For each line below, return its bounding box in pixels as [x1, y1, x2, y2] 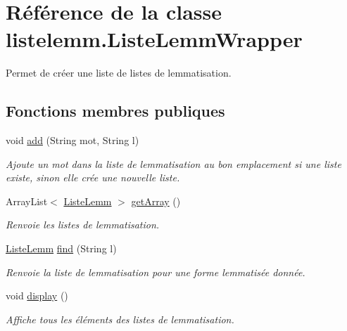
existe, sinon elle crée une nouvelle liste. [6, 170, 180, 185]
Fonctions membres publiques [6, 100, 225, 122]
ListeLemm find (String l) [6, 241, 117, 256]
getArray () [131, 193, 181, 208]
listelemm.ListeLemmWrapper [6, 25, 303, 53]
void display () [6, 288, 68, 303]
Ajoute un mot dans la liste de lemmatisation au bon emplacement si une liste [6, 156, 341, 171]
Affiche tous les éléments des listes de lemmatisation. [6, 311, 234, 326]
